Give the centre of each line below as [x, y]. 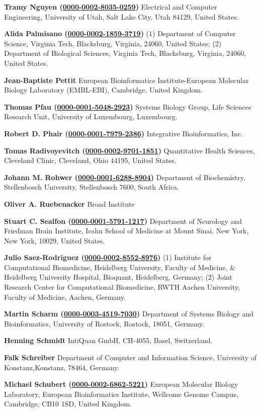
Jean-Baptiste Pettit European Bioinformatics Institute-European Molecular [126, 80]
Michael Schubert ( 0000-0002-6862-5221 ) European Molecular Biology [121, 384]
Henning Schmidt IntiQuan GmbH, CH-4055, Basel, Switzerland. [108, 340]
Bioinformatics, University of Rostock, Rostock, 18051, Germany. [104, 323]
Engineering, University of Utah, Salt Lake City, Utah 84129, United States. [121, 16]
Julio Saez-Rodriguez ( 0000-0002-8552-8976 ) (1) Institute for [108, 257]
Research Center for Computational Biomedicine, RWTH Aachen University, [122, 287]
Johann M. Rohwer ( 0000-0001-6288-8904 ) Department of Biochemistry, [125, 177]
